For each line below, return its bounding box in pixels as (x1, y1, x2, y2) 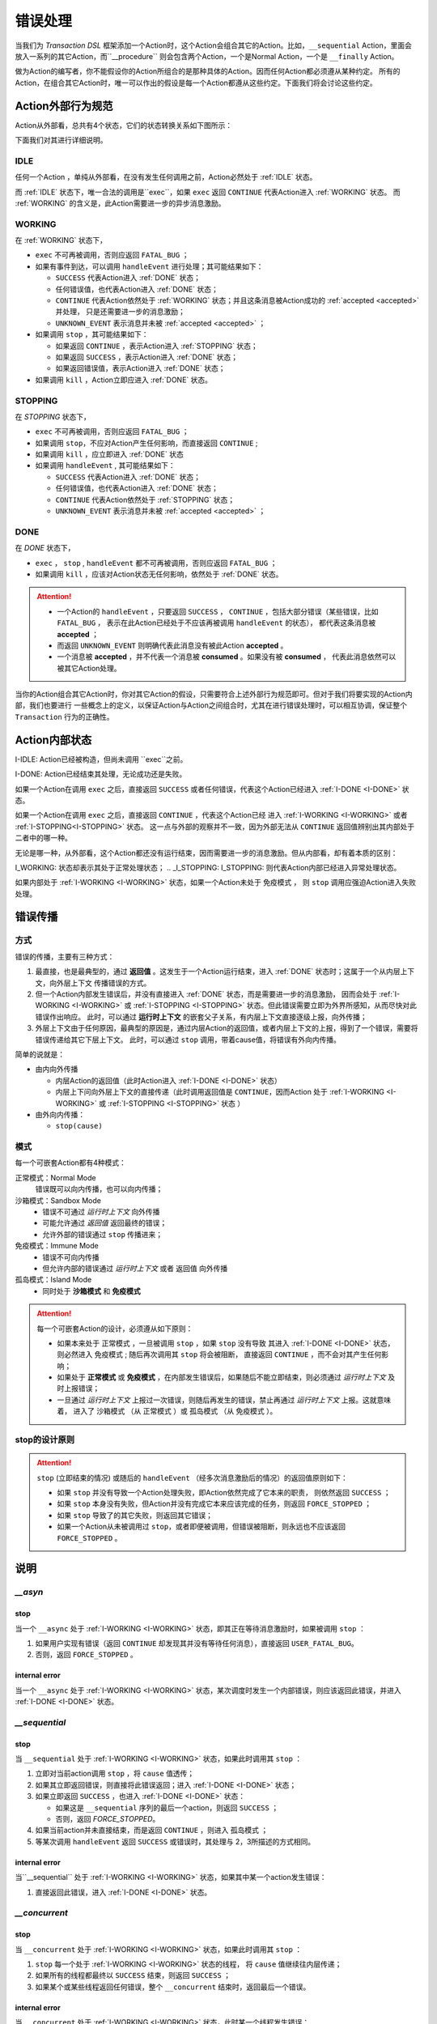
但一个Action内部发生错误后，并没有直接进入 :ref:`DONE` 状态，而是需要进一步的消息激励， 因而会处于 (35, 989, 378, 999)
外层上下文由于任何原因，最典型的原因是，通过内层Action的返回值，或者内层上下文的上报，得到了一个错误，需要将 (35, 1023, 418, 1033)
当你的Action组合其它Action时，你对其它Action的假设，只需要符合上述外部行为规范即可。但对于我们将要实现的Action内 (15, 689, 413, 699)
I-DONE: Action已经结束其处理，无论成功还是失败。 (15, 769, 187, 779)
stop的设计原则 (15, 1434, 75, 1445)
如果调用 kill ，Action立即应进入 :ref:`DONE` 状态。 (35, 375, 213, 385)
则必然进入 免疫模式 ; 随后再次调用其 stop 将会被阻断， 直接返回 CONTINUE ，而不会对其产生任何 (57, 1350, 382, 1359)
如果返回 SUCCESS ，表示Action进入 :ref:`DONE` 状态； (55, 352, 239, 362)
